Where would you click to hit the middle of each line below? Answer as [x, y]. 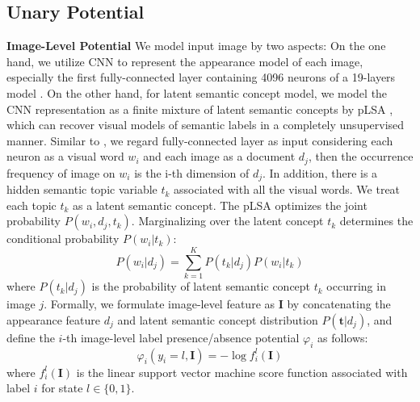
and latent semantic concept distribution [218, 319]
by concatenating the [339, 304]
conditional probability [63, 239]
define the [31, 337]
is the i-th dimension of [192, 172]
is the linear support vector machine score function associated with [242, 372]
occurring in [356, 286]
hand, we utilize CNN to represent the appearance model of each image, [185, 61]
